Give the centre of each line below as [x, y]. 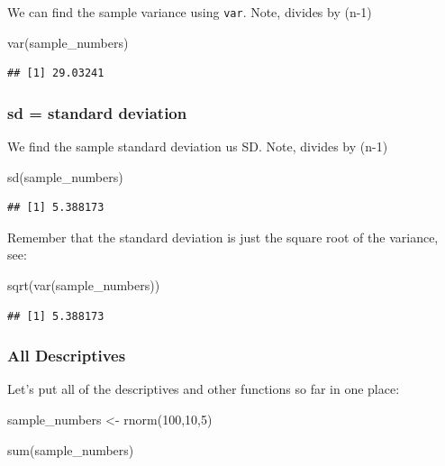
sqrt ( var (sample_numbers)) [84, 285]
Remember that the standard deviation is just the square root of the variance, [223, 237]
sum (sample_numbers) [71, 449]
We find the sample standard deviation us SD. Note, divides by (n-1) [198, 146]
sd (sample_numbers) [65, 176]
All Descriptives [67, 356]
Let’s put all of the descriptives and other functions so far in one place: [204, 389]
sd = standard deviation [97, 112]
